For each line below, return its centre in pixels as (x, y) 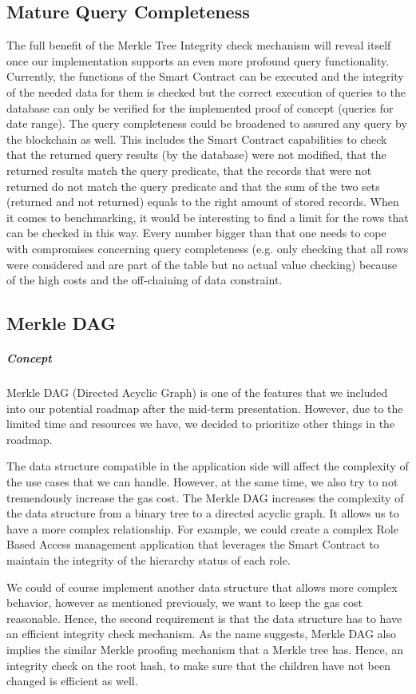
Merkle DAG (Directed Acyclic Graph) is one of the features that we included (197, 393)
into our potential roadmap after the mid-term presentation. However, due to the (205, 408)
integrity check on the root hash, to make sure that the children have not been (198, 665)
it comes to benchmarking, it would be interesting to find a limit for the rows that (208, 217)
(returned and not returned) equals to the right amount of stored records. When (203, 202)
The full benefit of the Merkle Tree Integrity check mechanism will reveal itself (199, 45)
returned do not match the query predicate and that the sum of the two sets (193, 186)
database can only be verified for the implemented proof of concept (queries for (200, 107)
